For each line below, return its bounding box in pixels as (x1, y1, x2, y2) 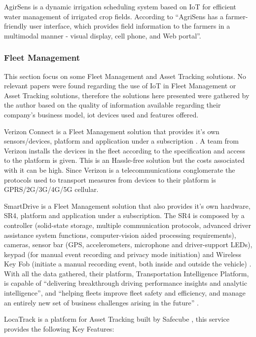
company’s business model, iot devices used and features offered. (4, 109, 199, 119)
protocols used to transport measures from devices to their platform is (4, 174, 216, 185)
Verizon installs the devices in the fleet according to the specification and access (4, 145, 245, 155)
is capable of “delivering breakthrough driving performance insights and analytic (4, 278, 247, 288)
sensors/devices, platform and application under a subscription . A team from (4, 136, 239, 146)
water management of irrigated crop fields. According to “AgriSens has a (4, 11, 223, 21)
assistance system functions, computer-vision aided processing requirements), (4, 229, 236, 240)
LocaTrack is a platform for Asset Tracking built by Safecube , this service (4, 314, 229, 324)
